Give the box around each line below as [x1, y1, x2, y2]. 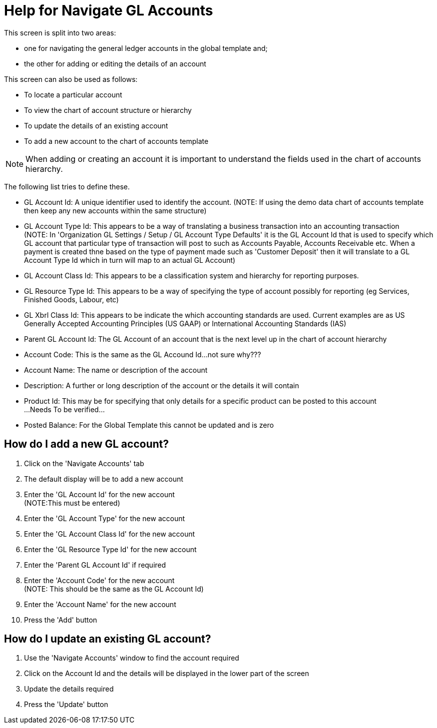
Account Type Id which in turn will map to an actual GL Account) [24, 255, 236, 264]
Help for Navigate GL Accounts [4, 2, 213, 19]
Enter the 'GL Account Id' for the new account [24, 490, 175, 499]
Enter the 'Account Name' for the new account [24, 600, 176, 609]
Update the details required [24, 685, 114, 694]
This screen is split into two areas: [4, 28, 116, 37]
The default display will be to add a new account [24, 474, 183, 483]
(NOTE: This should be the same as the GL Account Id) [24, 584, 204, 593]
